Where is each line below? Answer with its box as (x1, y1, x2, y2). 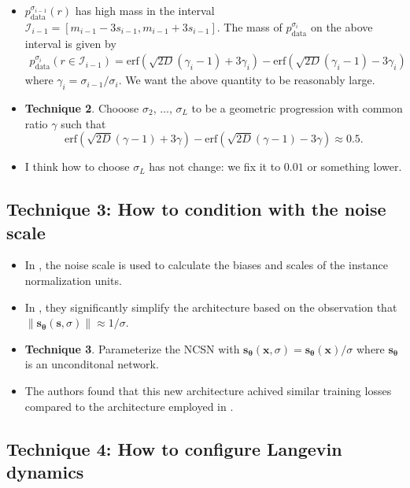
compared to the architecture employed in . (24, 397, 234, 414)
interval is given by (24, 35, 116, 51)
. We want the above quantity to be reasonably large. (118, 72, 375, 88)
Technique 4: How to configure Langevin (6, 436, 342, 460)
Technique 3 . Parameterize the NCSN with (24, 340, 240, 357)
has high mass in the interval (75, 2, 215, 18)
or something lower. (307, 158, 402, 175)
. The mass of (216, 18, 283, 35)
